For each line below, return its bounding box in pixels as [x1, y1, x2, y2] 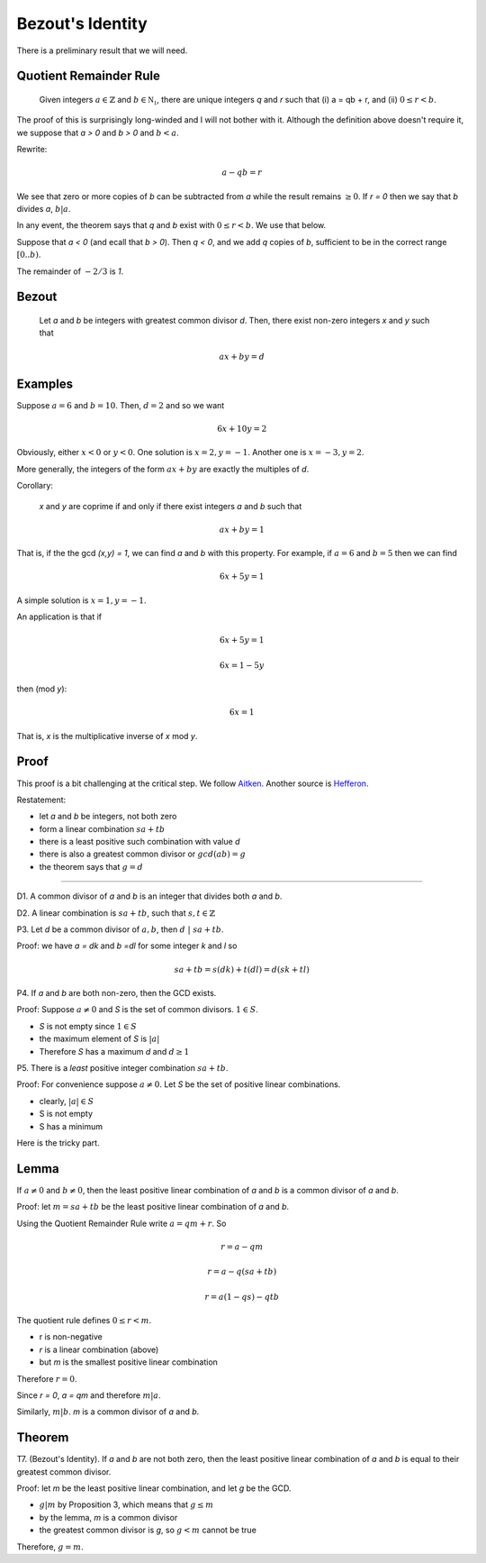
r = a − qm [220, 1241, 264, 1252]
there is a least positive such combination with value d [39, 836, 240, 847]
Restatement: [16, 794, 67, 805]
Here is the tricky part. [16, 1137, 100, 1148]
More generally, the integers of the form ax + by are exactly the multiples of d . [16, 463, 310, 474]
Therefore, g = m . [16, 1541, 85, 1552]
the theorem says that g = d [39, 861, 144, 872]
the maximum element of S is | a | [39, 1033, 160, 1045]
